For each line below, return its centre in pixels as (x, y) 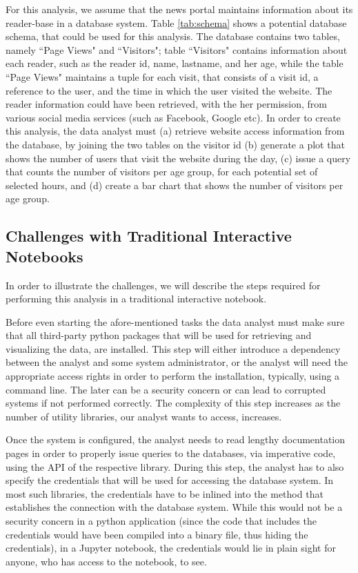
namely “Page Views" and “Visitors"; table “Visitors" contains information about (177, 49)
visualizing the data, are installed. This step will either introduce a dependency (173, 348)
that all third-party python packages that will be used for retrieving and (159, 335)
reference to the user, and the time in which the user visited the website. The (169, 90)
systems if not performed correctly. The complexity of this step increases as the (173, 403)
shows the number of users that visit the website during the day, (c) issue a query (178, 158)
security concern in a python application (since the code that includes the (161, 521)
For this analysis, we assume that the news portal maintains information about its (179, 9)
